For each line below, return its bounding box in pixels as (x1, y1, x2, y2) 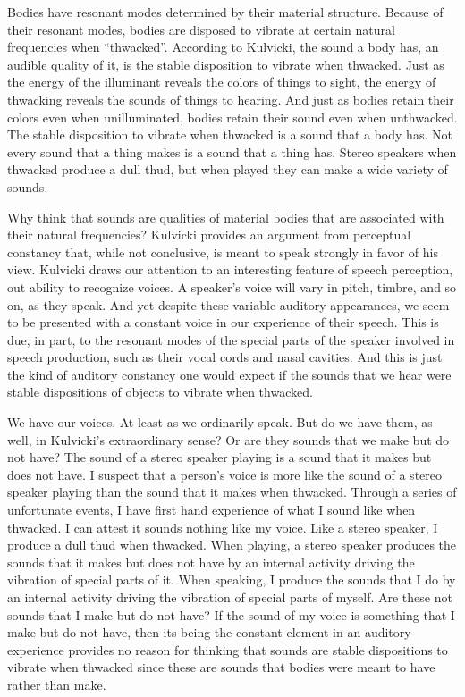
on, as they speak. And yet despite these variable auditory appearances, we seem (7, 295, 450, 314)
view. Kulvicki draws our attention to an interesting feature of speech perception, (7, 260, 453, 279)
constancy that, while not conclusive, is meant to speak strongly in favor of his (7, 242, 438, 261)
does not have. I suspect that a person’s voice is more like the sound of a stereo (7, 465, 442, 483)
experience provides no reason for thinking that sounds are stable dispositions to (7, 640, 448, 659)
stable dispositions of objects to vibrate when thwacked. (7, 382, 313, 401)
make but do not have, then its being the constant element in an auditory (7, 623, 411, 642)
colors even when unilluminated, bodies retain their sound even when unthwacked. (7, 107, 458, 126)
